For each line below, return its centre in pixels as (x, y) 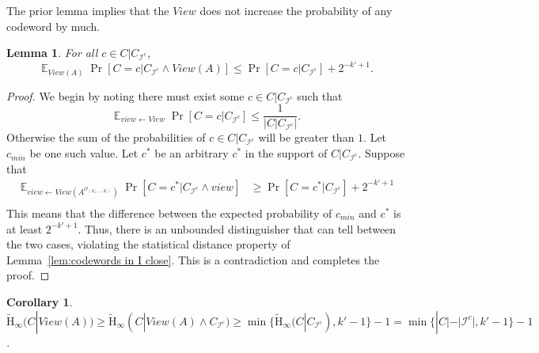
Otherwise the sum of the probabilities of (106, 137)
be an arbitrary (192, 153)
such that (320, 95)
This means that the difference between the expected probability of (169, 213)
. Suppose (381, 153)
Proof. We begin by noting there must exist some (125, 95)
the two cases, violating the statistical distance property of (148, 244)
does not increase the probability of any (296, 10)
